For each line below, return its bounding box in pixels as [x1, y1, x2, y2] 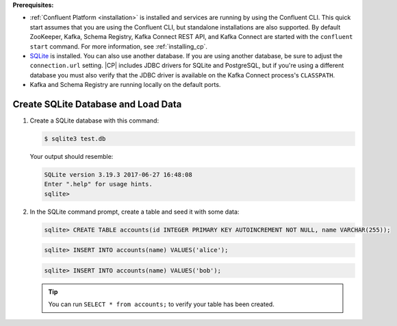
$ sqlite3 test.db [44, 135, 106, 143]
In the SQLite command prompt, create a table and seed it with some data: [29, 208, 240, 216]
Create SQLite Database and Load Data [12, 98, 182, 110]
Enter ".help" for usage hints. [44, 180, 153, 188]
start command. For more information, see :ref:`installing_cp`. [29, 42, 208, 51]
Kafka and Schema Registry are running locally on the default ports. [29, 81, 221, 89]
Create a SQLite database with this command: [29, 116, 159, 125]
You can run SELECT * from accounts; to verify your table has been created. [48, 300, 275, 308]
